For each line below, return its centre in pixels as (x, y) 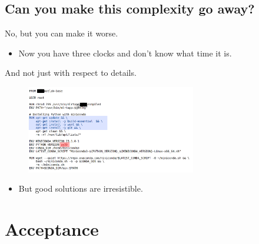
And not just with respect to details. (71, 73)
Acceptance (52, 228)
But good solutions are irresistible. (81, 188)
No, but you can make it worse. (62, 33)
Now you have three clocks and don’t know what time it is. (125, 53)
